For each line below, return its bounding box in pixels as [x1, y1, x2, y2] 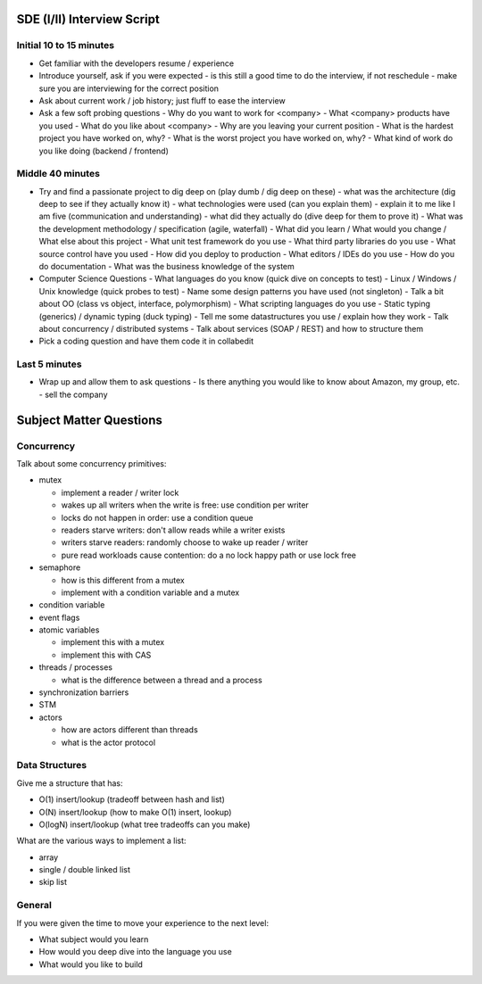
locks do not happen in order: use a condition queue [61, 512, 253, 523]
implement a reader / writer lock [61, 487, 179, 498]
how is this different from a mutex [61, 575, 185, 585]
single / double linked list [38, 864, 131, 875]
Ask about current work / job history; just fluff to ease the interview [38, 95, 286, 106]
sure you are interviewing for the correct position [38, 83, 219, 94]
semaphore [38, 562, 81, 573]
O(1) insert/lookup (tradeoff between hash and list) [38, 794, 225, 805]
